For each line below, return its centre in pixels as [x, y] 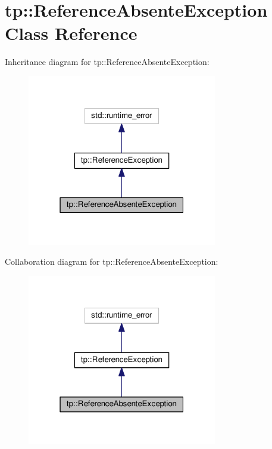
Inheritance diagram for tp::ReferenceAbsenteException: [107, 62]
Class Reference [71, 33]
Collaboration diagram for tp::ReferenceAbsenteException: [112, 261]
